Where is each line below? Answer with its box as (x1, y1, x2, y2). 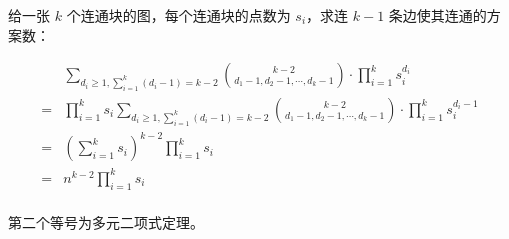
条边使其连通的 (388, 5, 487, 25)
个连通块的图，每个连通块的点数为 (66, 5, 291, 25)
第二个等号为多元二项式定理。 (8, 211, 204, 232)
